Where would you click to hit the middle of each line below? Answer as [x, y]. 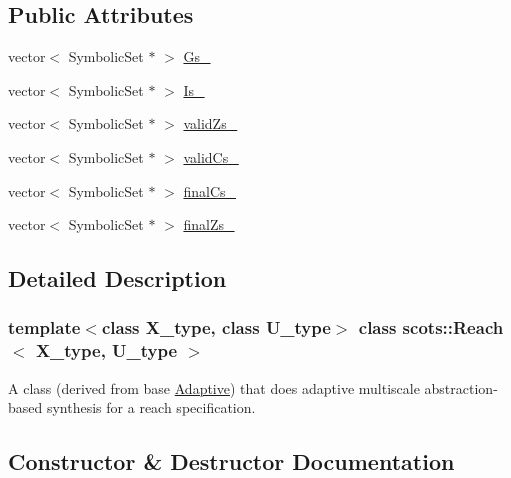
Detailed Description [117, 278]
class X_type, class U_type [216, 327]
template [44, 327]
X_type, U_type [106, 350]
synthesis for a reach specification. [151, 407]
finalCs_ [210, 190]
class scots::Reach [431, 327]
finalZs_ [209, 224]
